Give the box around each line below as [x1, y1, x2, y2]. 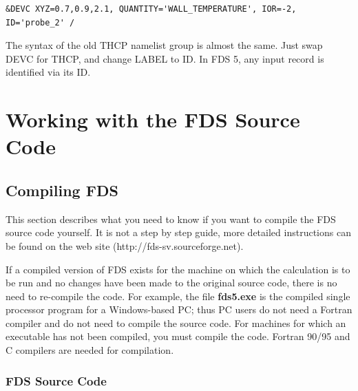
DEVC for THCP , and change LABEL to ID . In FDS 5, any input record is [6, 51, 324, 65]
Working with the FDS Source [6, 105, 300, 134]
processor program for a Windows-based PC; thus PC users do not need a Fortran [6, 302, 352, 317]
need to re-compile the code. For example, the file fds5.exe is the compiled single [6, 288, 350, 303]
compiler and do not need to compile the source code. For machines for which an [6, 315, 346, 330]
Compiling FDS [6, 179, 118, 200]
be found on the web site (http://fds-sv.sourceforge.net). [6, 238, 244, 253]
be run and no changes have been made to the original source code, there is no [6, 275, 337, 290]
